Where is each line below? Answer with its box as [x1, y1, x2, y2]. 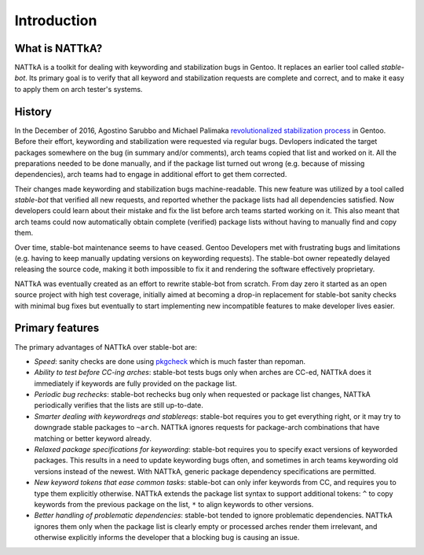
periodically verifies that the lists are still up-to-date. [34, 401, 204, 410]
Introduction [14, 12, 97, 29]
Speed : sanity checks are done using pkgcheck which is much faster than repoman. [34, 356, 306, 366]
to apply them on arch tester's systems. [14, 84, 143, 94]
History [14, 105, 53, 118]
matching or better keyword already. [34, 433, 152, 443]
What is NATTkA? [14, 42, 103, 55]
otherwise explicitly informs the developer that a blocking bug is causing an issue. [34, 533, 300, 542]
